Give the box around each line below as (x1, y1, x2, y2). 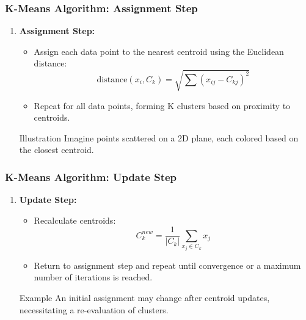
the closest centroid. (19, 143, 94, 156)
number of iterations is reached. (34, 271, 153, 283)
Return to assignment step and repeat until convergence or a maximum (34, 258, 301, 271)
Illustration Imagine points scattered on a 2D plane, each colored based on (19, 131, 299, 144)
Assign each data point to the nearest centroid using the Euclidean (34, 44, 284, 57)
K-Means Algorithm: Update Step (5, 169, 177, 184)
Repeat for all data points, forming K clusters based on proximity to (34, 99, 291, 112)
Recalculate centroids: (34, 213, 116, 226)
